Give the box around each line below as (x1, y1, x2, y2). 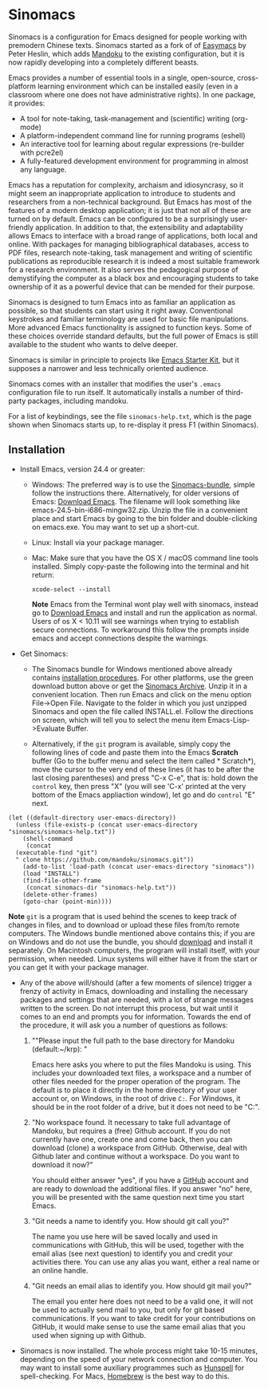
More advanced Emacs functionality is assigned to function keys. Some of (8, 322, 252, 332)
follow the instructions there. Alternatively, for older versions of (31, 488, 239, 498)
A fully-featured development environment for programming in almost (19, 156, 249, 165)
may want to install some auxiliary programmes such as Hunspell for (19, 1363, 245, 1372)
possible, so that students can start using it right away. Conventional (8, 306, 234, 315)
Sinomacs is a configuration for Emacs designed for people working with (8, 32, 247, 41)
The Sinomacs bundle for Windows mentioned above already (31, 664, 233, 673)
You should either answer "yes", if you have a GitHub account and (31, 1175, 249, 1185)
